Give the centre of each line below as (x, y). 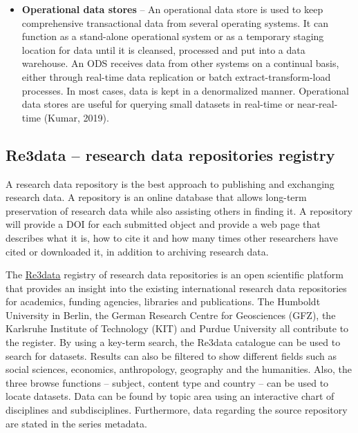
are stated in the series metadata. (76, 423)
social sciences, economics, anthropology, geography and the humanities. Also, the (179, 369)
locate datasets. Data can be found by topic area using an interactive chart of (170, 396)
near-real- (317, 104)
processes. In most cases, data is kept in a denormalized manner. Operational (185, 90)
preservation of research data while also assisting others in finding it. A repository (179, 210)
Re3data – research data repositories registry (170, 154)
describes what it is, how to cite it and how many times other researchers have (172, 237)
